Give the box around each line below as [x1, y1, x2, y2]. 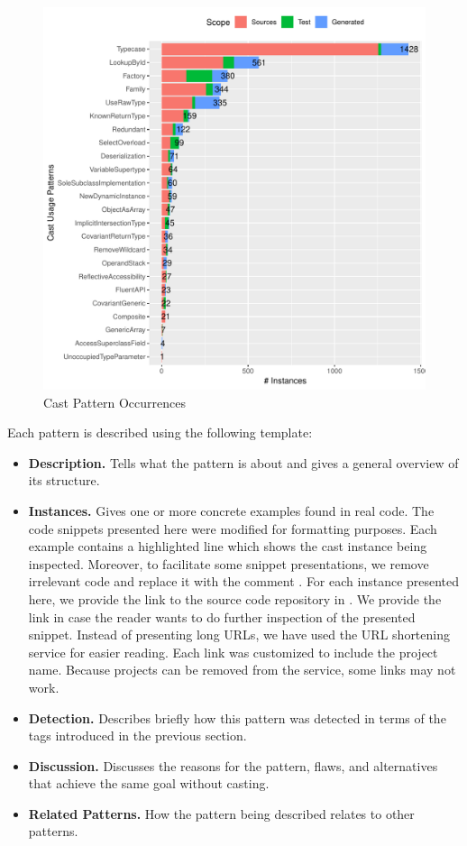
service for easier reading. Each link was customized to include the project [28, 642, 438, 661]
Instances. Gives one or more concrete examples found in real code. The [28, 501, 435, 520]
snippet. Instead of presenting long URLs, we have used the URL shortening [28, 625, 450, 644]
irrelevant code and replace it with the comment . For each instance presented [28, 572, 460, 591]
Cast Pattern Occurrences [43, 392, 186, 411]
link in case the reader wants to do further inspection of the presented [28, 607, 416, 626]
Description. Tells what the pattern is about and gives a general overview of [28, 453, 459, 472]
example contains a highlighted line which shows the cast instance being [28, 537, 427, 556]
